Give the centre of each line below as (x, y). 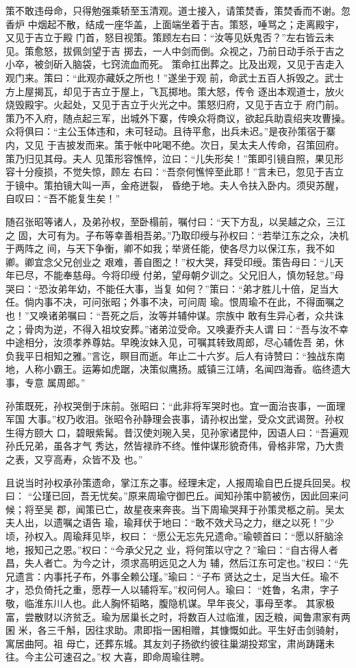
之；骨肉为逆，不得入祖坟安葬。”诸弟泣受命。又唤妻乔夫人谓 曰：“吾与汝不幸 (177, 329)
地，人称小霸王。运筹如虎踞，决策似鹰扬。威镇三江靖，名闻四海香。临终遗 (173, 369)
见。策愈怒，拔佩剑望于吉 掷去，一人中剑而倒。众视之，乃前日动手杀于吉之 (175, 50)
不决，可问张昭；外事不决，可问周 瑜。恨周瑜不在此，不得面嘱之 (199, 302)
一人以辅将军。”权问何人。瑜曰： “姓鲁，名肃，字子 (225, 590)
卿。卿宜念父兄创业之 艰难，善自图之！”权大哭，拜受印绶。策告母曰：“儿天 (175, 261)
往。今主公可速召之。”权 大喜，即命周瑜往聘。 (108, 657)
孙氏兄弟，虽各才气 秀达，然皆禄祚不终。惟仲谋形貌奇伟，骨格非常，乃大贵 (175, 446)
